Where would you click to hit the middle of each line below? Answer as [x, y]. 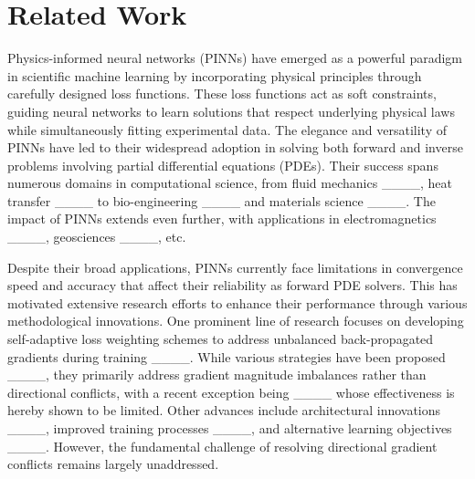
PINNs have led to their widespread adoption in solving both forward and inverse [235, 147]
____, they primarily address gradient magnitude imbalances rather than [217, 375]
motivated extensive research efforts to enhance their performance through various [237, 302]
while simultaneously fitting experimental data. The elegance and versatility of [227, 129]
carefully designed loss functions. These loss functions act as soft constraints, [222, 94]
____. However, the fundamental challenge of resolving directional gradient [222, 446]
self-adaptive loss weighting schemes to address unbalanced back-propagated [221, 339]
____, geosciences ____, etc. [97, 237]
